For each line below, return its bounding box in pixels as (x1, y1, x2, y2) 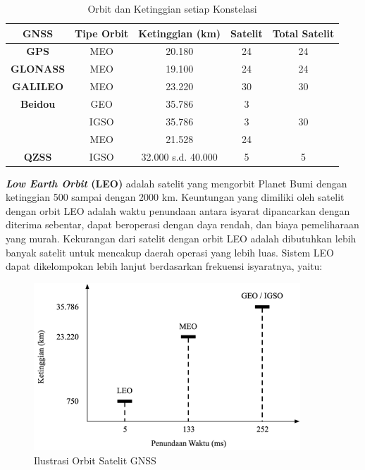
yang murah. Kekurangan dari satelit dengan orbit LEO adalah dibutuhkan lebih (6, 230, 357, 245)
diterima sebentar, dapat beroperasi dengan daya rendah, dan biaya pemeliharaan (6, 217, 359, 232)
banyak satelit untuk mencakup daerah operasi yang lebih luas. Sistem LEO (6, 245, 334, 259)
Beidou (20, 96, 56, 111)
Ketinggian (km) (138, 25, 221, 40)
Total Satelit (272, 25, 335, 40)
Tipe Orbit (75, 25, 129, 40)
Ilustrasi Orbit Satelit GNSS (34, 453, 156, 468)
